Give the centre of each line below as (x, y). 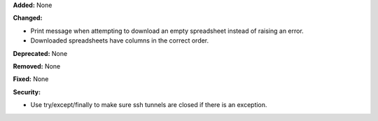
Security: (27, 92)
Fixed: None (31, 79)
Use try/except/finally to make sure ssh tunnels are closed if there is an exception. (149, 105)
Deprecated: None (40, 53)
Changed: (28, 18)
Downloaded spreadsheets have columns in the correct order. (120, 41)
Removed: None (37, 66)
